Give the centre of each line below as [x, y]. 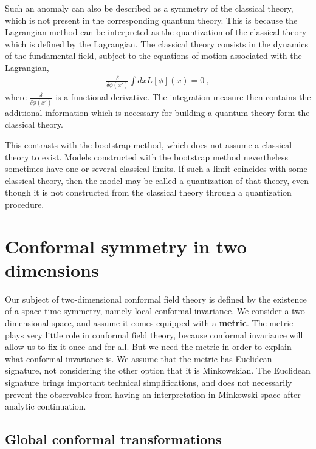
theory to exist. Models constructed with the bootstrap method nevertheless [147, 156]
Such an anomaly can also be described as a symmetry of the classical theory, [149, 8]
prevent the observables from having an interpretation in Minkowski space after [153, 394]
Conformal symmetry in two [126, 246]
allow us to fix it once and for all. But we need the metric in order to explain [148, 347]
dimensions [52, 269]
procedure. [25, 204]
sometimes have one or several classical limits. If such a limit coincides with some [156, 169]
